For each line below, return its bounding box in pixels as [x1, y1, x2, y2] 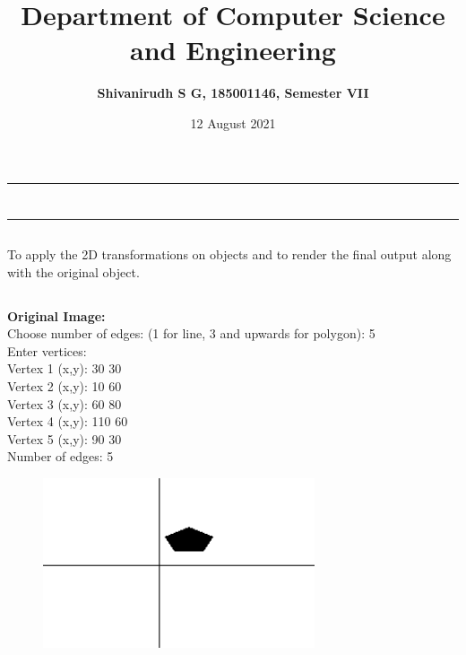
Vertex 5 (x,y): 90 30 [7, 429, 122, 448]
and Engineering [130, 31, 336, 68]
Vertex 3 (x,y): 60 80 [7, 394, 122, 413]
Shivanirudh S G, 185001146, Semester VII [97, 83, 369, 102]
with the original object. [7, 262, 140, 281]
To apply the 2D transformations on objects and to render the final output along [7, 245, 452, 264]
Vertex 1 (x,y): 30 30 [7, 359, 122, 378]
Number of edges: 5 [7, 447, 114, 466]
